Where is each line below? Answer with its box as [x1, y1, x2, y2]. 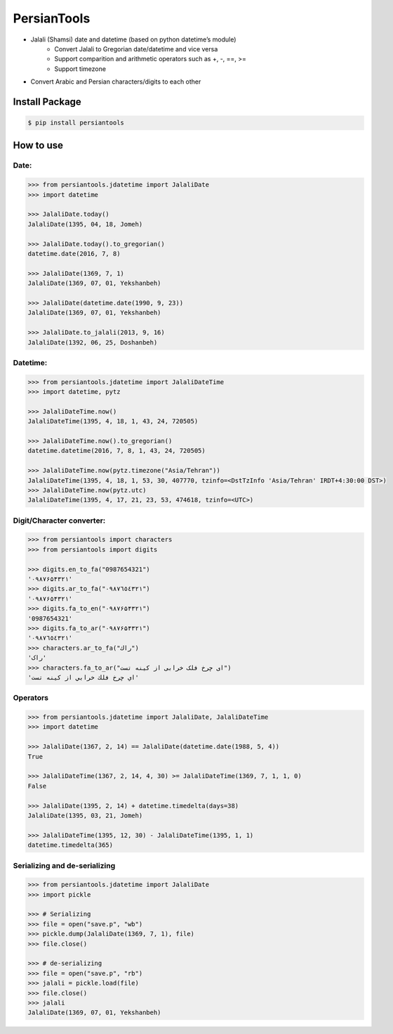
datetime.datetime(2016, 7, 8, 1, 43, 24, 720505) [27, 447, 206, 455]
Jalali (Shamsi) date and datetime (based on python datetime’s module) [30, 35, 237, 44]
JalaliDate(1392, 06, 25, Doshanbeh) [27, 338, 158, 346]
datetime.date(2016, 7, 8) [27, 250, 121, 257]
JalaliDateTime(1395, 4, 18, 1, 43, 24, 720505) [27, 417, 199, 426]
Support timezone [54, 64, 107, 73]
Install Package [13, 96, 82, 108]
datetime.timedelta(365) [27, 841, 114, 849]
